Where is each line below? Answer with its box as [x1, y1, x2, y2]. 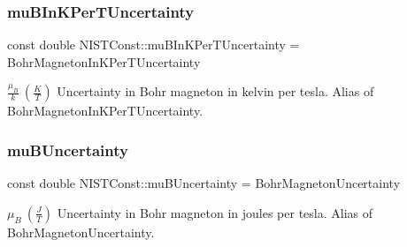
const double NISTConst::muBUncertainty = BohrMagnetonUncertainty [7, 174, 401, 192]
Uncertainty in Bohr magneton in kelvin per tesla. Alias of [57, 82, 374, 101]
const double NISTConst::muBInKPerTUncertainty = [7, 35, 300, 54]
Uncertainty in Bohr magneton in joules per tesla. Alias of [57, 203, 373, 221]
